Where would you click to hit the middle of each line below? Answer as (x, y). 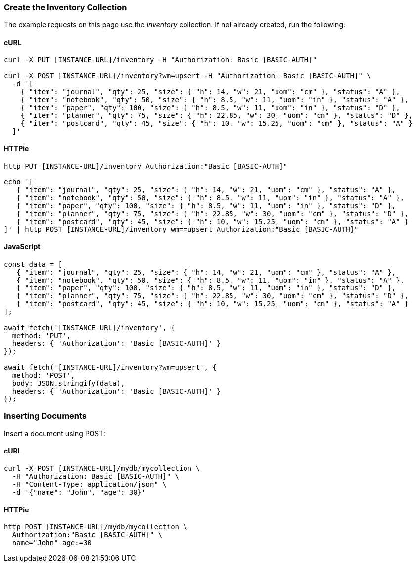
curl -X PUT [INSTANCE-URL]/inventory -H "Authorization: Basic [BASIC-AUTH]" (161, 60)
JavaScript (22, 247)
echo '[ (19, 182)
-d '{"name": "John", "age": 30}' (79, 492)
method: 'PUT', (41, 336)
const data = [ (33, 264)
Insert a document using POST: (55, 433)
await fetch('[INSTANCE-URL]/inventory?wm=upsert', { (110, 368)
